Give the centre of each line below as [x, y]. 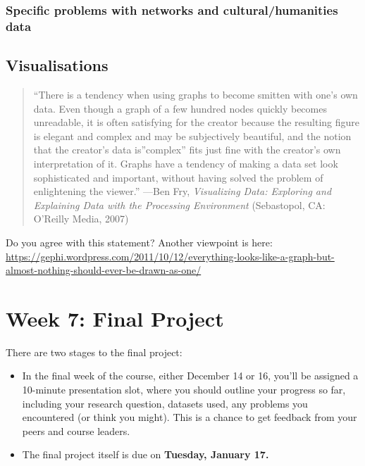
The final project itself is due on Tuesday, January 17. [146, 454]
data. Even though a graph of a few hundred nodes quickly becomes [180, 108]
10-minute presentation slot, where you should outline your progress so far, [184, 389]
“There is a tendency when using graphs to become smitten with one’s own [196, 94]
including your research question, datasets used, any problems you [165, 403]
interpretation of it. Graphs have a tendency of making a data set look [186, 163]
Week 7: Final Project [115, 318]
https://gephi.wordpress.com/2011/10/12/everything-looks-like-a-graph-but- [170, 256]
